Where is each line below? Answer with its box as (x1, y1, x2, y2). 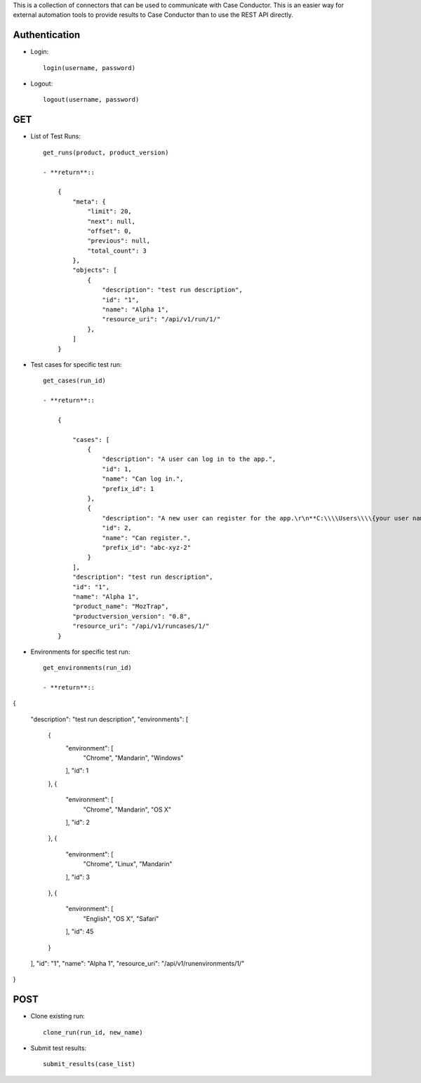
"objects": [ (72, 267, 117, 274)
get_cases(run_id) (43, 377, 107, 385)
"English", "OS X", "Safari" (83, 914, 159, 922)
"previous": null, (87, 237, 151, 245)
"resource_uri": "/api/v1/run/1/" (102, 316, 221, 323)
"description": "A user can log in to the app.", (102, 455, 276, 463)
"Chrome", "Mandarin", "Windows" (83, 754, 184, 762)
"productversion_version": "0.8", (72, 612, 192, 620)
